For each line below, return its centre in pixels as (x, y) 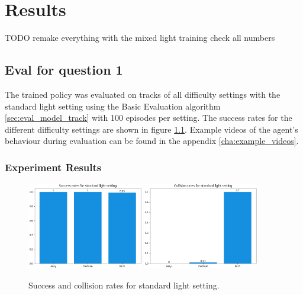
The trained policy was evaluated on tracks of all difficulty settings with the (143, 94)
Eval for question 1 (64, 70)
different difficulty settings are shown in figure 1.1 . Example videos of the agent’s (151, 129)
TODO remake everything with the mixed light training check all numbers (140, 38)
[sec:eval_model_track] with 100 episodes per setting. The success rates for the (149, 118)
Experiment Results (53, 167)
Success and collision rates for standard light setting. (124, 285)
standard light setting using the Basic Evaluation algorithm (113, 106)
